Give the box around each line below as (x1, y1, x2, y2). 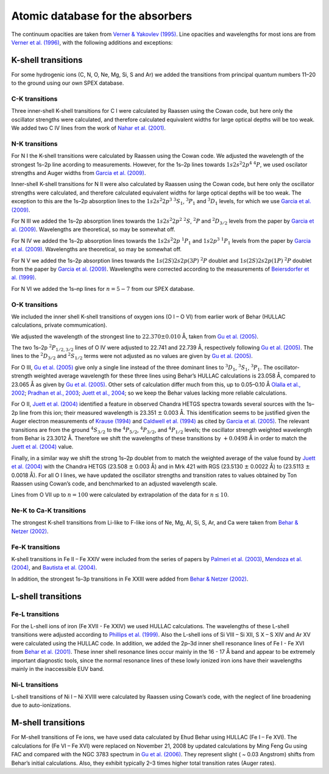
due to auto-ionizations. (11, 701, 71, 709)
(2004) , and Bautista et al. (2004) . (11, 564, 97, 572)
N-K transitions (11, 139, 58, 148)
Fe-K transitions (11, 543, 60, 551)
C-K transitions (11, 95, 58, 103)
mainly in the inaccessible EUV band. (11, 665, 105, 672)
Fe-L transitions (11, 610, 60, 618)
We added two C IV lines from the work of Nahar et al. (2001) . (11, 124, 166, 132)
